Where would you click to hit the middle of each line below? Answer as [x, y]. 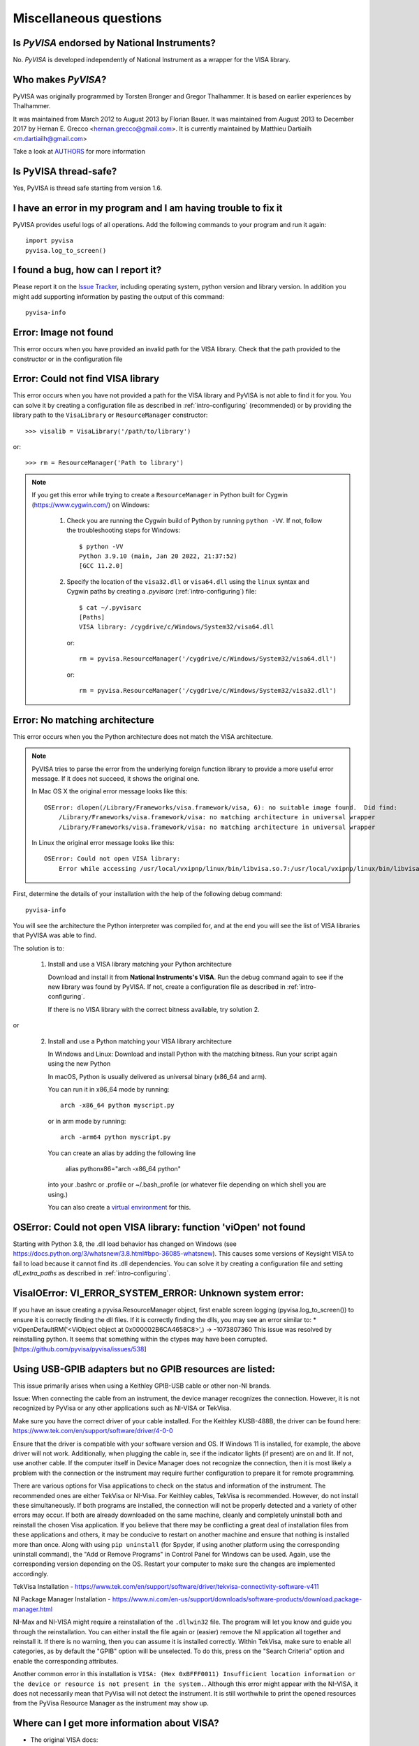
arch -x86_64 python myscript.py [117, 1106]
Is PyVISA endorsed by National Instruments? [114, 43]
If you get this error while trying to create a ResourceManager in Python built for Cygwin [160, 495]
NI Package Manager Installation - [62, 1599]
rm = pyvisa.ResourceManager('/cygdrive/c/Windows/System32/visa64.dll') [208, 659]
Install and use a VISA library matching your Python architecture [140, 964]
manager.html [32, 1609]
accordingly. [31, 1573]
